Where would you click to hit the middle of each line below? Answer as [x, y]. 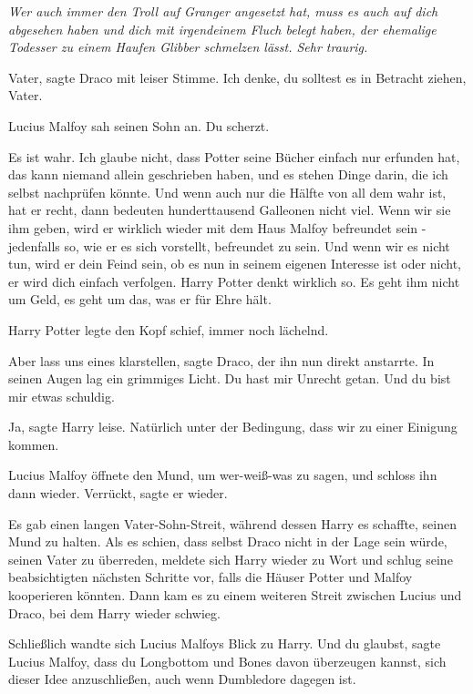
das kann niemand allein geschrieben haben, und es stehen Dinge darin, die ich [228, 174]
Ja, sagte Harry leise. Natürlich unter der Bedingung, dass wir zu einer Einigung [233, 427]
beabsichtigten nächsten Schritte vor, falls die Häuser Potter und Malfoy [211, 577]
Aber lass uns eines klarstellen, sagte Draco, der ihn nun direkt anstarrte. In [221, 360]
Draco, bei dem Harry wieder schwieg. [114, 612]
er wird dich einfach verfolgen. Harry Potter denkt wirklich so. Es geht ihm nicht [234, 281]
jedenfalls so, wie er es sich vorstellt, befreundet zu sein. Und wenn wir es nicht [229, 245]
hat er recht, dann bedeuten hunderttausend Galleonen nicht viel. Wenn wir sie [230, 210]
